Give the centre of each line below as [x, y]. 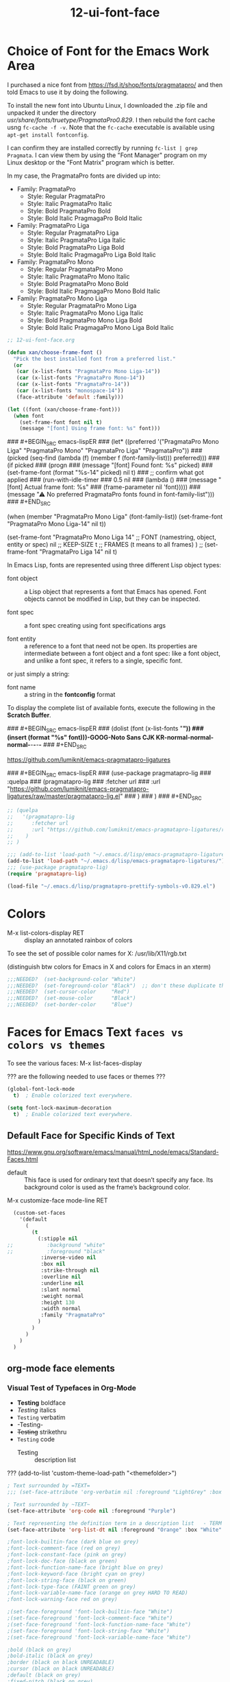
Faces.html [23, 1159]
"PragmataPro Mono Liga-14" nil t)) [56, 523]
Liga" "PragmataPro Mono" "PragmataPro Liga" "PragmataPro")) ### [105, 451]
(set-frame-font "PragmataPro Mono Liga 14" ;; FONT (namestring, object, [112, 537]
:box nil [53, 1264]
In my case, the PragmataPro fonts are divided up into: [84, 176]
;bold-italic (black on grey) [50, 1656]
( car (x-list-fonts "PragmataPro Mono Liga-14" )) [88, 372]
